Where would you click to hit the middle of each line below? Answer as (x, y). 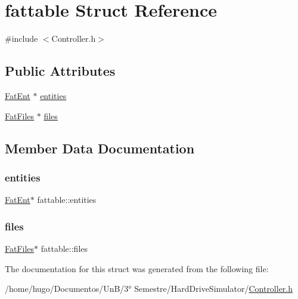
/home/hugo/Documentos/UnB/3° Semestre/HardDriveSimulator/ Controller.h (149, 289)
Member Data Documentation (100, 148)
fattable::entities (67, 200)
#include (21, 38)
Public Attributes (60, 71)
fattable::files (64, 248)
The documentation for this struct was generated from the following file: (137, 268)
